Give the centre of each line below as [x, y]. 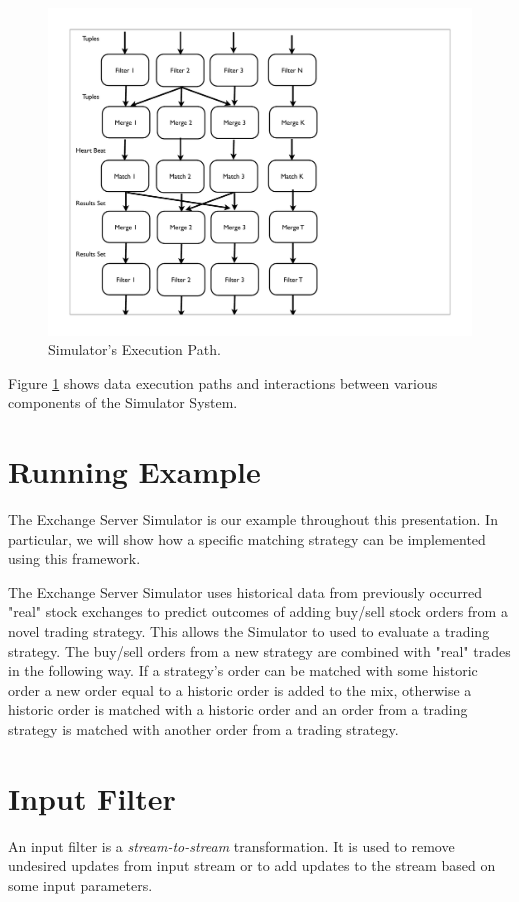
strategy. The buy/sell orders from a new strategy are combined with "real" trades [259, 650]
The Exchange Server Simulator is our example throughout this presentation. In [253, 519]
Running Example [134, 471]
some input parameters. [80, 884]
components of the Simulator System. [123, 402]
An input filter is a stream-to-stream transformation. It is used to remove [231, 845]
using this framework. [74, 558]
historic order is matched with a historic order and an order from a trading [238, 709]
